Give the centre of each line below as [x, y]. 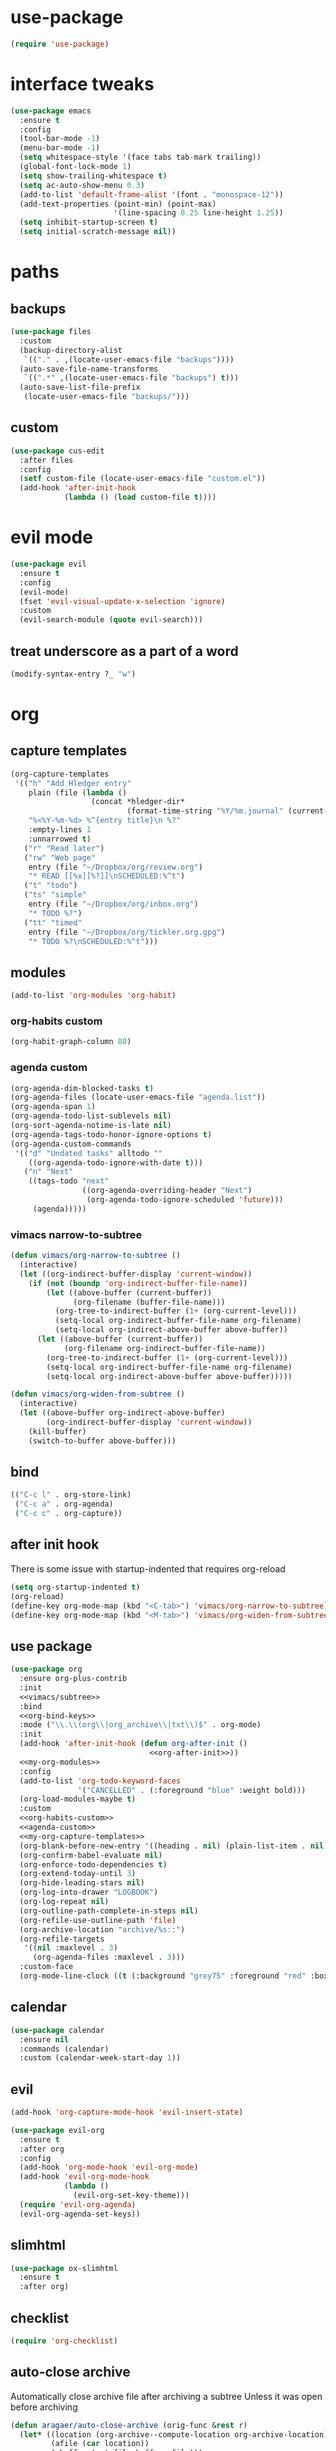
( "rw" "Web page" [60, 857]
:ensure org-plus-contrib [73, 1679]
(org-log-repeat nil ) [64, 1902]
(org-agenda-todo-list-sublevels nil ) [91, 1116]
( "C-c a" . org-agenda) [64, 1504]
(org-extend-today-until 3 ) [78, 1874]
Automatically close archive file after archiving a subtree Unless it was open [166, 2396]
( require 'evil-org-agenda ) [78, 2204]
